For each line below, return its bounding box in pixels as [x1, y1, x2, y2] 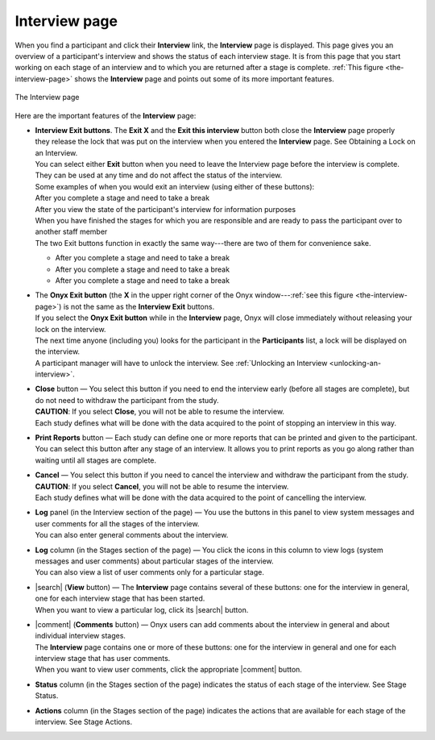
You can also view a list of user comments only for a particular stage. [35, 567, 265, 577]
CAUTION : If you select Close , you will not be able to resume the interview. [35, 407, 285, 417]
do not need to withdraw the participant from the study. [35, 395, 219, 405]
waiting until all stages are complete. [35, 455, 157, 465]
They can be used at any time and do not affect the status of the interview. [35, 170, 283, 181]
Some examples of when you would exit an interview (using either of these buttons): [35, 181, 315, 191]
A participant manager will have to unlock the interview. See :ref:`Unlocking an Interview [35, 358, 328, 368]
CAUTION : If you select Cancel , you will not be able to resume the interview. [35, 481, 289, 491]
